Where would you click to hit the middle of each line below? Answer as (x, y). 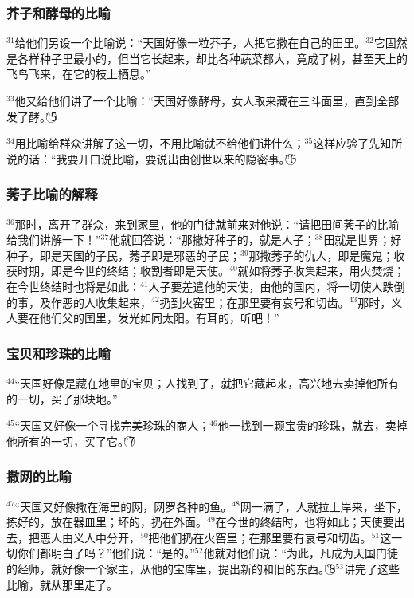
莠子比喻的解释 (52, 194)
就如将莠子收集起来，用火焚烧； (321, 271)
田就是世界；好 (363, 240)
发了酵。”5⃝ (32, 116)
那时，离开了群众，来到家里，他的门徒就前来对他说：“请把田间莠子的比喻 (207, 224)
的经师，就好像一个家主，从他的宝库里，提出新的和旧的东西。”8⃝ (171, 568)
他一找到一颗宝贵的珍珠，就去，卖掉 (312, 425)
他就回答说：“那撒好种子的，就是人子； (212, 240)
